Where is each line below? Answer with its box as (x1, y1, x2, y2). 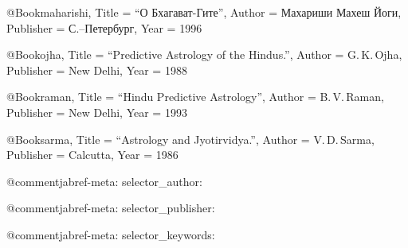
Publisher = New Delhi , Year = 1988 (6, 61, 187, 78)
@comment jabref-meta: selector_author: (6, 172, 202, 189)
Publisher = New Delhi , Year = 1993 (6, 103, 187, 120)
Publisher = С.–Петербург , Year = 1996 (6, 19, 202, 36)
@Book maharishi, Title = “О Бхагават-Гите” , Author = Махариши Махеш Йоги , (6, 4, 402, 20)
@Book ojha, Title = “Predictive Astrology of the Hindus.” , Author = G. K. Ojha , (6, 46, 402, 63)
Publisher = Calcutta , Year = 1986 (6, 146, 178, 163)
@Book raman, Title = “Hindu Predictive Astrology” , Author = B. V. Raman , (6, 88, 384, 105)
